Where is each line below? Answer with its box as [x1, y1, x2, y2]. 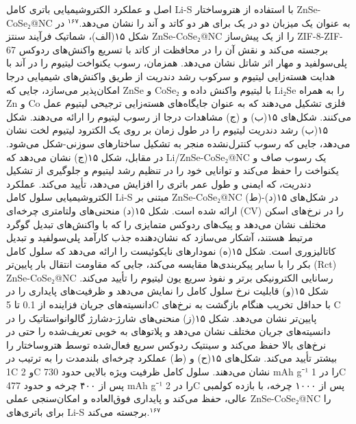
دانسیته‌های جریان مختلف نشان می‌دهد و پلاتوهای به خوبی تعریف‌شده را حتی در [6, 324, 331, 338]
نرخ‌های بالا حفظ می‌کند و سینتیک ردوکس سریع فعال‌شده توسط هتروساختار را [6, 337, 327, 351]
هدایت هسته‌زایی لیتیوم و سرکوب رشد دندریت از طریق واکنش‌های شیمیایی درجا [6, 68, 335, 83]
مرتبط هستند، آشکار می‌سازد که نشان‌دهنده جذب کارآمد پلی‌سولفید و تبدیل [6, 230, 314, 245]
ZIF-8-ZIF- [297, 29, 343, 43]
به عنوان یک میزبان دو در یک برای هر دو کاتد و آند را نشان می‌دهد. [79, 15, 351, 29]
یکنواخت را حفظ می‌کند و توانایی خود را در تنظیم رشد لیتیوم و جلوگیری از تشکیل [6, 163, 339, 177]
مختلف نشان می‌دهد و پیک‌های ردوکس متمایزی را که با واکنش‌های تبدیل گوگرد [6, 216, 327, 231]
